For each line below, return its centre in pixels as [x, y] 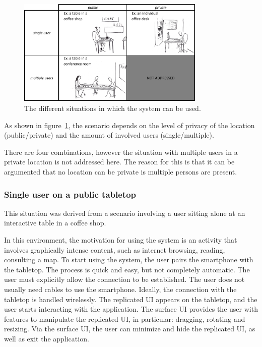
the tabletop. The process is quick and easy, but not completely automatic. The [127, 269]
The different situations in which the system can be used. [113, 108]
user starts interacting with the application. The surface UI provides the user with [131, 309]
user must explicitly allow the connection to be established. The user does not [124, 279]
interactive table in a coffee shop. [55, 223]
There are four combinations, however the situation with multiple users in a [121, 152]
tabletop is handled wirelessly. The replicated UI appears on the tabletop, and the [131, 299]
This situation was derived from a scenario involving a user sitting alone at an [125, 213]
